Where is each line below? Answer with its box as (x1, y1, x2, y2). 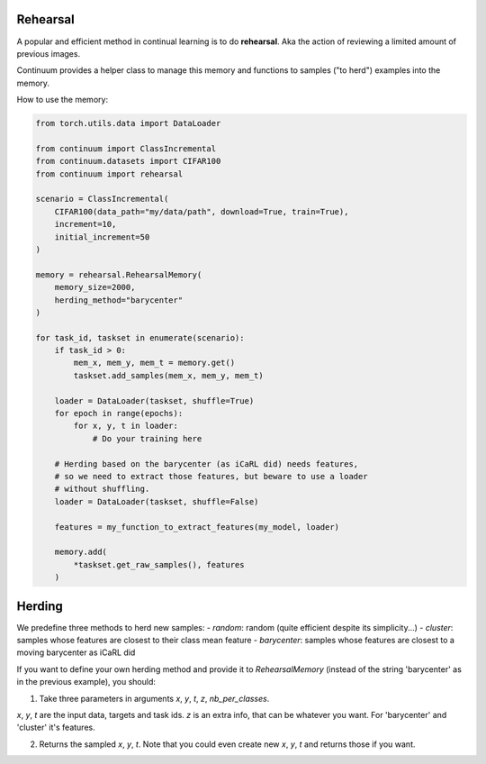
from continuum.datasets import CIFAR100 (35, 156, 221, 167)
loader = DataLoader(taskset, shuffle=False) (54, 496, 259, 506)
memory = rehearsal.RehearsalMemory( (35, 269, 202, 279)
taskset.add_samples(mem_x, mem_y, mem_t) (73, 370, 265, 380)
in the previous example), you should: (16, 677, 157, 687)
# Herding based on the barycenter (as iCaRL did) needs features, (54, 459, 359, 468)
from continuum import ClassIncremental (35, 143, 216, 153)
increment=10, (54, 219, 117, 230)
